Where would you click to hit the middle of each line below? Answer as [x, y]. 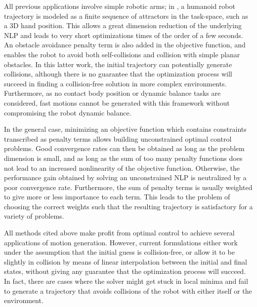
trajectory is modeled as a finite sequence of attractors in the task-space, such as [126, 16]
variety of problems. [34, 216]
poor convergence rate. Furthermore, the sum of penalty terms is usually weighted [128, 187]
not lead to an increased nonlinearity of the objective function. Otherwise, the [122, 168]
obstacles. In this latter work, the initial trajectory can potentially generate [118, 64]
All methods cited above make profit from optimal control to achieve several [119, 233]
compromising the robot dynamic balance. [68, 112]
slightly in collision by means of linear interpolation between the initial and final [126, 261]
